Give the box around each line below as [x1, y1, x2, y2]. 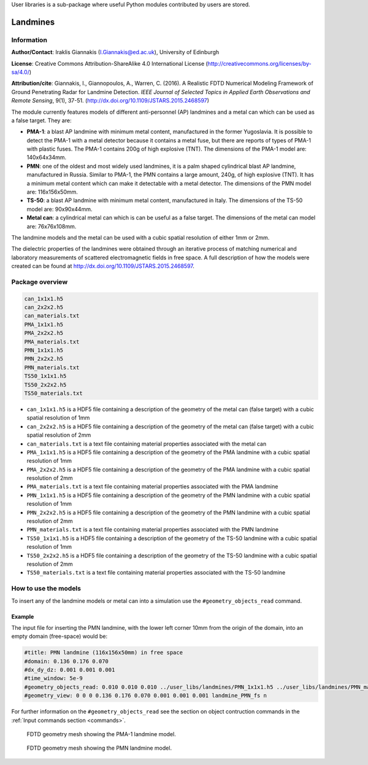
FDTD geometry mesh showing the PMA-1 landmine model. [26, 731, 176, 738]
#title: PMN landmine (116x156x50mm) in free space [24, 649, 183, 656]
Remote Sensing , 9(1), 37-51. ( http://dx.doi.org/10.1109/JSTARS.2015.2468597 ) [11, 97, 210, 104]
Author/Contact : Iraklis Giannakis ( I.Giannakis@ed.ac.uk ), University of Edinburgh [11, 49, 220, 56]
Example [11, 613, 34, 620]
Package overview [11, 277, 68, 286]
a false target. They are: [11, 117, 72, 124]
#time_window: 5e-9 [24, 675, 83, 682]
